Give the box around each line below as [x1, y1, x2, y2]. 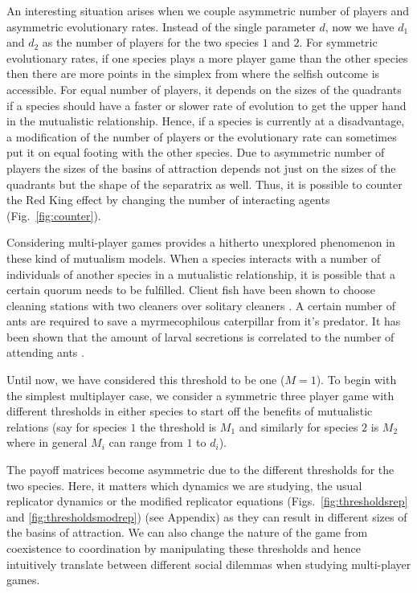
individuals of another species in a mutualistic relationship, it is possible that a [6, 265, 396, 282]
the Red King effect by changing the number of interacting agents [6, 191, 330, 208]
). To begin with [316, 371, 397, 388]
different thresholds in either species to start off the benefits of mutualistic [6, 403, 373, 419]
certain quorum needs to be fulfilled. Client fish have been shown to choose [6, 281, 375, 298]
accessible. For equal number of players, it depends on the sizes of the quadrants [6, 80, 402, 97]
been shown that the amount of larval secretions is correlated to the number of [6, 328, 395, 345]
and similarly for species [239, 418, 358, 435]
